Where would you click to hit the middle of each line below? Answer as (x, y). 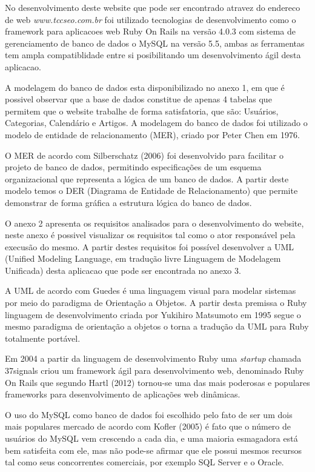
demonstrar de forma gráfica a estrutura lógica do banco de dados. (128, 202)
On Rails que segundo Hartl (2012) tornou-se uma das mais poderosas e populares (157, 382)
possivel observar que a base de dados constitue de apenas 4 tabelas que (138, 99)
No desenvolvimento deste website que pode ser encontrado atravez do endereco (153, 7)
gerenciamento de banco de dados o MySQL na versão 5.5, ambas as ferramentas (155, 43)
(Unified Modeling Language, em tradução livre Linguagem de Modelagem (143, 258)
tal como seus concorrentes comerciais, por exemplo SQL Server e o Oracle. (144, 462)
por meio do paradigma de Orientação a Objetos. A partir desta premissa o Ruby (156, 303)
